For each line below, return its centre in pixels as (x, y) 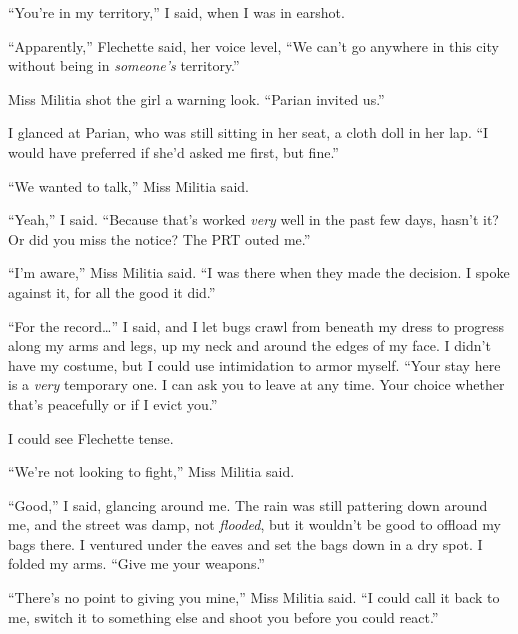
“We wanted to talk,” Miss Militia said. (128, 185)
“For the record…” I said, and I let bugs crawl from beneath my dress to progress (256, 325)
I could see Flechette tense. (91, 437)
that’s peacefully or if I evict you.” (113, 403)
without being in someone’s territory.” (124, 65)
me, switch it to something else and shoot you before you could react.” (223, 616)
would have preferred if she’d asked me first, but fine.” (173, 151)
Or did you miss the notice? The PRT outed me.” (159, 238)
